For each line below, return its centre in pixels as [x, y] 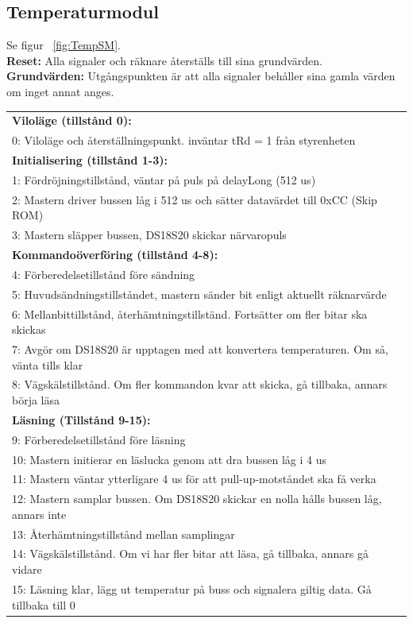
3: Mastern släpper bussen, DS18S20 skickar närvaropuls [149, 235]
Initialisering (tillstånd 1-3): [90, 160]
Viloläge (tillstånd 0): [72, 120]
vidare [27, 569]
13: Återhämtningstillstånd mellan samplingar [124, 534]
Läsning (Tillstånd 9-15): [81, 419]
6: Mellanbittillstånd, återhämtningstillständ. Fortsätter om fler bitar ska [190, 313]
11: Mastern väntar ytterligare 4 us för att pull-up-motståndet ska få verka [194, 479]
